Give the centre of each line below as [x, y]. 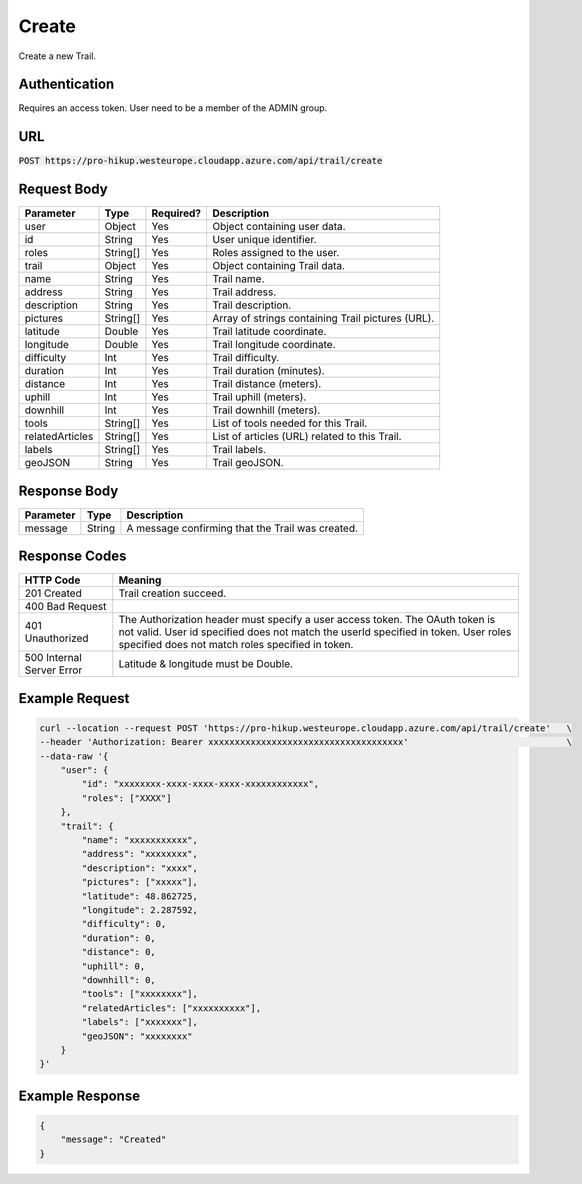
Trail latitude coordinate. [269, 332]
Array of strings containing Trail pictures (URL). [323, 318]
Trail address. [244, 292]
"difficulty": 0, [124, 924]
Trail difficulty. [245, 358]
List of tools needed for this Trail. [289, 423]
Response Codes [72, 556]
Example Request [74, 698]
